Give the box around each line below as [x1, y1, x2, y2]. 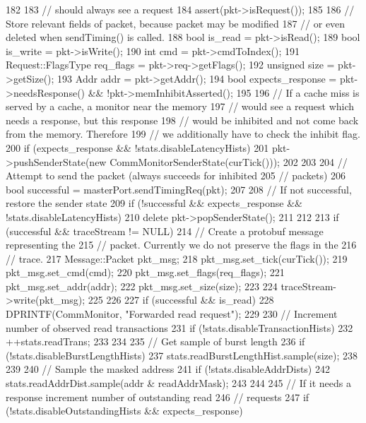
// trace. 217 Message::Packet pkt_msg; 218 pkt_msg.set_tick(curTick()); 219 [6, 251, 348, 266]
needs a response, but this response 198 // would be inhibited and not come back [6, 112, 359, 127]
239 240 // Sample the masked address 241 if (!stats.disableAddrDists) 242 [6, 362, 330, 376]
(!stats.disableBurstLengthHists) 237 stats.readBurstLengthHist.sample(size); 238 [6, 347, 358, 362]
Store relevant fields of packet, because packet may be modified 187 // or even [6, 16, 346, 30]
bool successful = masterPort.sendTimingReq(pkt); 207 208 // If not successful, [6, 181, 352, 196]
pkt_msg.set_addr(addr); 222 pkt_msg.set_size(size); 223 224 [6, 278, 278, 293]
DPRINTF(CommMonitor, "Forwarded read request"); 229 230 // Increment [6, 306, 338, 321]
